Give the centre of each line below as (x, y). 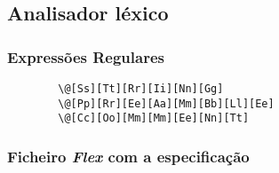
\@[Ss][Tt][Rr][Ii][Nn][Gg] (141, 89)
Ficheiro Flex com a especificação (128, 156)
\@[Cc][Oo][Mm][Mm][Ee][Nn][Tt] (154, 118)
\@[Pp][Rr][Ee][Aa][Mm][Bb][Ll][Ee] (166, 103)
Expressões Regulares (86, 56)
